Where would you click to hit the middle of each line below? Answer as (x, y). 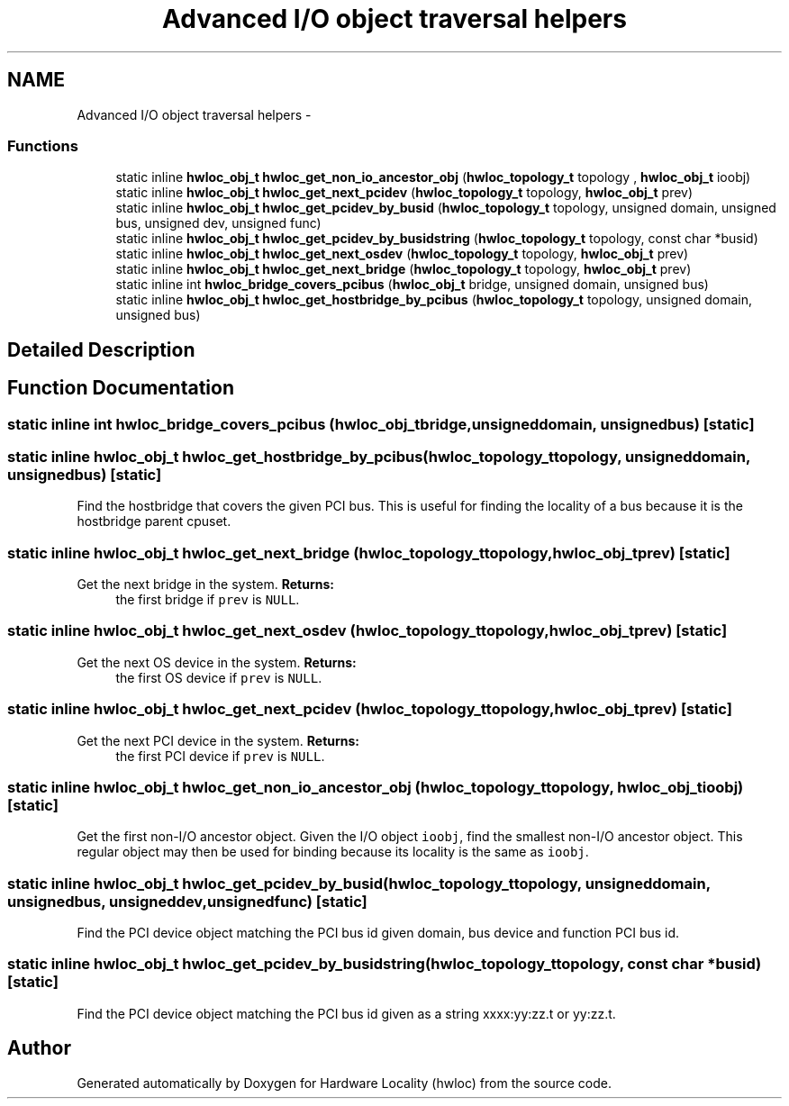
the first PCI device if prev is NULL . (220, 756)
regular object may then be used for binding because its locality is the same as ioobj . (333, 852)
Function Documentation (121, 388)
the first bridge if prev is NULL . (208, 600)
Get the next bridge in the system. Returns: (205, 585)
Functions (43, 145)
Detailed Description (101, 349)
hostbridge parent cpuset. (154, 521)
